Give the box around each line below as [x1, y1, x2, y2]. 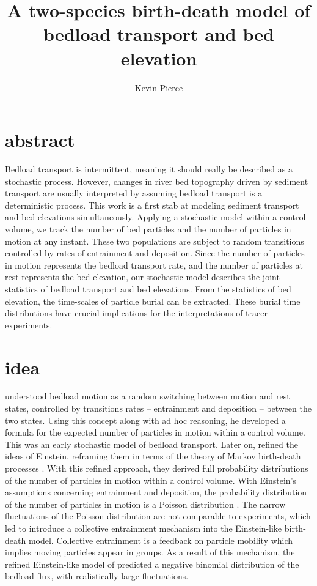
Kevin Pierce [134, 81, 183, 94]
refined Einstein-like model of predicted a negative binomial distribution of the [5, 557, 299, 570]
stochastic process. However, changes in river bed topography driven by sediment [5, 174, 308, 187]
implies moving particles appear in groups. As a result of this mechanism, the [5, 546, 295, 558]
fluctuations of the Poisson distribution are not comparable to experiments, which [5, 510, 311, 522]
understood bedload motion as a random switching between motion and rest [5, 390, 290, 402]
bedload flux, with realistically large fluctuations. [5, 569, 189, 582]
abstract [5, 127, 75, 152]
